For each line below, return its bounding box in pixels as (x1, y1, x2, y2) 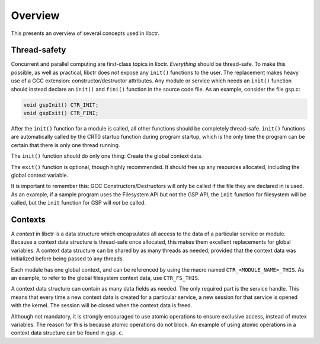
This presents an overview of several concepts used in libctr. (11, 30, 159, 37)
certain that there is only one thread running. (11, 141, 120, 148)
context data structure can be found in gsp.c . (11, 329, 124, 336)
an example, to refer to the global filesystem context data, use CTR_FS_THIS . (11, 274, 200, 281)
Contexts (11, 214, 46, 225)
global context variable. (11, 171, 69, 179)
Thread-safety (11, 45, 66, 55)
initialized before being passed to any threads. (11, 255, 124, 262)
